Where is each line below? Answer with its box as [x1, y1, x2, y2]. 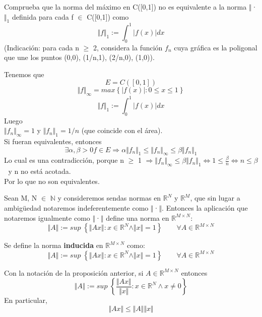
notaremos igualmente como [4, 212, 90, 223]
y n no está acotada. [8, 166, 71, 176]
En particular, [4, 295, 47, 305]
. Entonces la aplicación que [162, 202, 248, 213]
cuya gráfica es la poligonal [174, 42, 257, 52]
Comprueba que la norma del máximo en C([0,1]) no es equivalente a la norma [4, 2, 247, 12]
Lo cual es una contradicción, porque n [4, 155, 124, 165]
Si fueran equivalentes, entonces [4, 136, 102, 146]
